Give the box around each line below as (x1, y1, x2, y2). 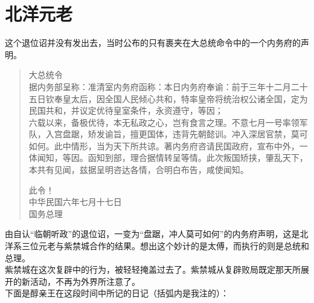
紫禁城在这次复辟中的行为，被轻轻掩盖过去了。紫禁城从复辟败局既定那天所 (5, 263, 301, 276)
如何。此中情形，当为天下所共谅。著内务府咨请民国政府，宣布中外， (28, 139, 300, 152)
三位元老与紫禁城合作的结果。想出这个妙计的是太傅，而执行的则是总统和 (21, 239, 309, 252)
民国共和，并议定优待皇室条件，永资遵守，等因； (28, 104, 223, 117)
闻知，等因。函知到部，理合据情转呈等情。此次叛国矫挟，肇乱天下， (37, 151, 308, 164)
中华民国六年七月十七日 (28, 195, 122, 208)
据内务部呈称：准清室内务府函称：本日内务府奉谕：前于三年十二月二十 (28, 80, 308, 93)
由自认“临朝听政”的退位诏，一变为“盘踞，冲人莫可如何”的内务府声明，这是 (5, 227, 300, 240)
